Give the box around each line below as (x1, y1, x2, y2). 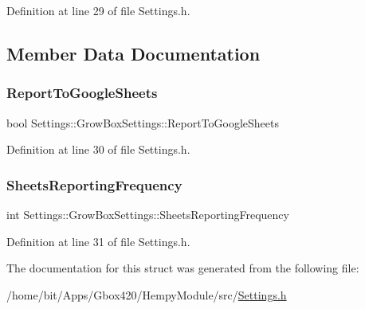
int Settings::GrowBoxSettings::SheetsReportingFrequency (6, 206, 289, 222)
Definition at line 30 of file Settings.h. (6, 141, 190, 158)
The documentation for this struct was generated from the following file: (6, 260, 359, 276)
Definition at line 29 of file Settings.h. (6, 2, 190, 18)
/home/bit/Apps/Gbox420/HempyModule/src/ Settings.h (6, 286, 287, 303)
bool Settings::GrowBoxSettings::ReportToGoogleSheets (6, 114, 279, 131)
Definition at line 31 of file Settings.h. (6, 233, 190, 249)
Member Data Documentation (6, 41, 261, 65)
